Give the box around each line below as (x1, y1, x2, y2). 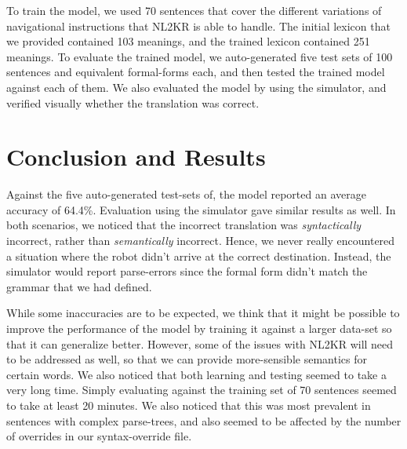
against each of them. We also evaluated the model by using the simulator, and (6, 78, 387, 95)
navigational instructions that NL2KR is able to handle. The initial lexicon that (6, 17, 391, 34)
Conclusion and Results (6, 141, 266, 173)
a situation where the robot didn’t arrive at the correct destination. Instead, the (6, 247, 391, 264)
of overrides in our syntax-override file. (6, 428, 192, 444)
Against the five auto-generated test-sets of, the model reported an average (6, 186, 366, 203)
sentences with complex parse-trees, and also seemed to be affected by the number (6, 412, 402, 429)
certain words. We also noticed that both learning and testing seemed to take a (6, 366, 387, 382)
